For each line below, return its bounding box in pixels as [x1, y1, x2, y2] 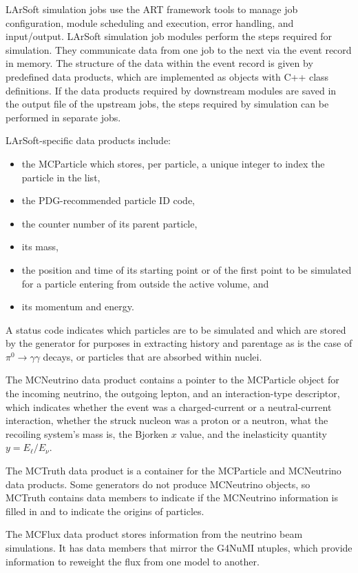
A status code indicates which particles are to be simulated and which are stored [6, 322, 346, 336]
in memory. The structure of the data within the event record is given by [6, 56, 313, 70]
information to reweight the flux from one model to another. [6, 554, 260, 568]
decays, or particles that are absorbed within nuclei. [43, 349, 262, 363]
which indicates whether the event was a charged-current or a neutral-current [6, 399, 332, 414]
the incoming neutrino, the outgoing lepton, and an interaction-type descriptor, [6, 386, 340, 401]
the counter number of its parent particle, [21, 216, 198, 230]
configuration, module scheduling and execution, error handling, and [6, 15, 294, 30]
